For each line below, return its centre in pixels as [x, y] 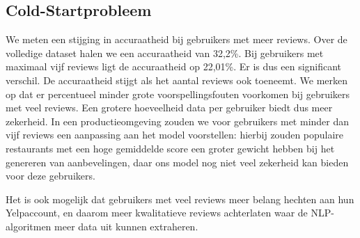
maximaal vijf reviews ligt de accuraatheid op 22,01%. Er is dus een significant [174, 66]
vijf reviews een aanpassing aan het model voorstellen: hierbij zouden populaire [175, 135]
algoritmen [29, 226]
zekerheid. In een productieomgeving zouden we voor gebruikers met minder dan [178, 121]
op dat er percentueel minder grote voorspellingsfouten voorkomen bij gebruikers [178, 94]
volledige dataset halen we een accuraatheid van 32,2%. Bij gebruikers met [165, 53]
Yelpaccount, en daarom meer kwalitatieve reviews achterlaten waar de [157, 213]
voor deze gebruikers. [50, 176]
